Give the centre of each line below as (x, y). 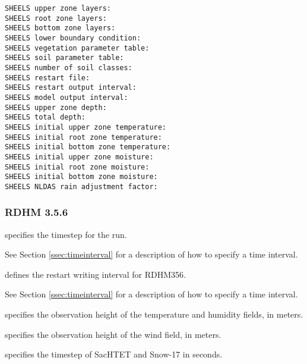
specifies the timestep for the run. (66, 234)
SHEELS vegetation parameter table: (77, 48)
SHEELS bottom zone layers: (60, 28)
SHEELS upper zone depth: (56, 107)
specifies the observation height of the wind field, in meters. (113, 334)
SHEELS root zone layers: (56, 18)
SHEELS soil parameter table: (64, 58)
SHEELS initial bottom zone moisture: (81, 177)
